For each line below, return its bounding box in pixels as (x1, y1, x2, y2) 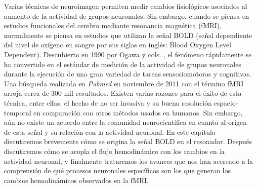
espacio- (214, 97, 238, 108)
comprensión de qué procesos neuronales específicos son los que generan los (4, 165, 231, 176)
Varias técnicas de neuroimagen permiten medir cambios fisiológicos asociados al (4, 1, 247, 11)
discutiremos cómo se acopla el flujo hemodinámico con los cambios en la (4, 146, 225, 156)
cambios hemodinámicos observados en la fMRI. (4, 175, 149, 185)
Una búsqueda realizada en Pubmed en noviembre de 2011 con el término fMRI (4, 78, 244, 88)
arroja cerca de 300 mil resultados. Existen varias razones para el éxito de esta (4, 88, 242, 98)
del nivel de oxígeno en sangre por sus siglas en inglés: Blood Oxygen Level (4, 39, 231, 50)
